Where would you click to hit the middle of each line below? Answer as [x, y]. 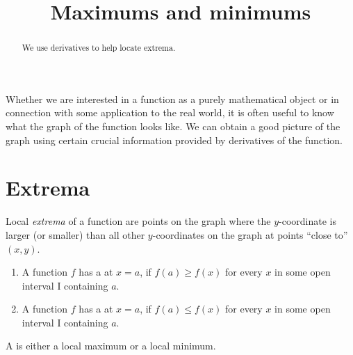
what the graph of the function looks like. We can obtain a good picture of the [173, 126]
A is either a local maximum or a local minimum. [111, 346]
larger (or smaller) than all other [75, 234]
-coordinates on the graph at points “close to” [250, 234]
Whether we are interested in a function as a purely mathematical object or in [172, 98]
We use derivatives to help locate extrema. [99, 48]
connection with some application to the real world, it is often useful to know [170, 112]
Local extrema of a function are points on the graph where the [138, 221]
